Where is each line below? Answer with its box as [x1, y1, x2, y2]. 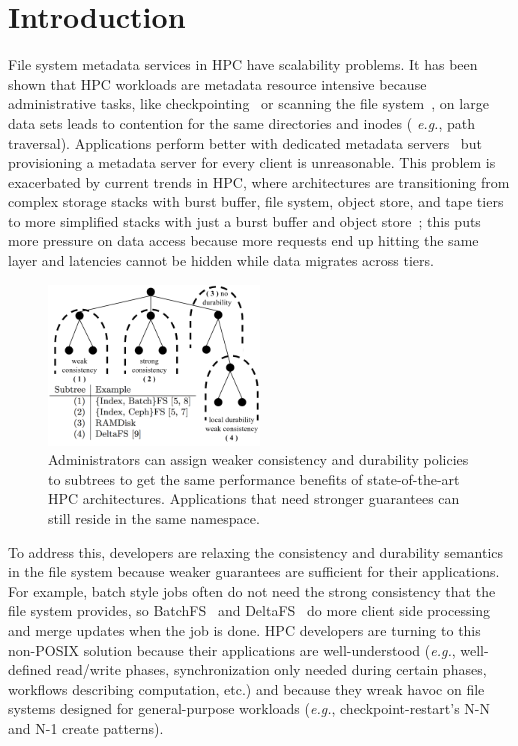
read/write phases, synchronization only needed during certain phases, [56, 659, 487, 680]
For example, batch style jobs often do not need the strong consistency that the [8, 580, 496, 601]
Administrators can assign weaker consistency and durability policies [48, 449, 469, 470]
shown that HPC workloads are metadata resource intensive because [8, 73, 427, 94]
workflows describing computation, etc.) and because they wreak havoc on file [8, 678, 485, 699]
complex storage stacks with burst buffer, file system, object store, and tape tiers [8, 191, 504, 212]
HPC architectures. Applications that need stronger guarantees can [48, 488, 460, 509]
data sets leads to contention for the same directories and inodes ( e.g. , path [8, 112, 475, 133]
